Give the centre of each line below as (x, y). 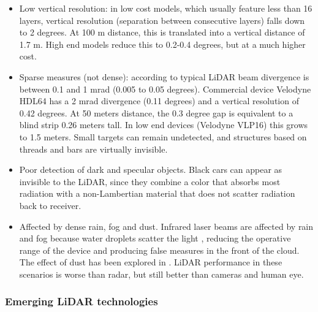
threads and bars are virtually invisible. (93, 149)
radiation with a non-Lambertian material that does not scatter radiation (157, 193)
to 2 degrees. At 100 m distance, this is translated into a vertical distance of (162, 32)
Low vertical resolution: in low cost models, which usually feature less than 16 (166, 8)
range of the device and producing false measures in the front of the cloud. (159, 250)
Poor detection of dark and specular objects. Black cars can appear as (151, 169)
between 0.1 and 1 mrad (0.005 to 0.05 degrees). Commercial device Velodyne (165, 89)
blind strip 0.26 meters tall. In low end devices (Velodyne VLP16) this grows (164, 125)
